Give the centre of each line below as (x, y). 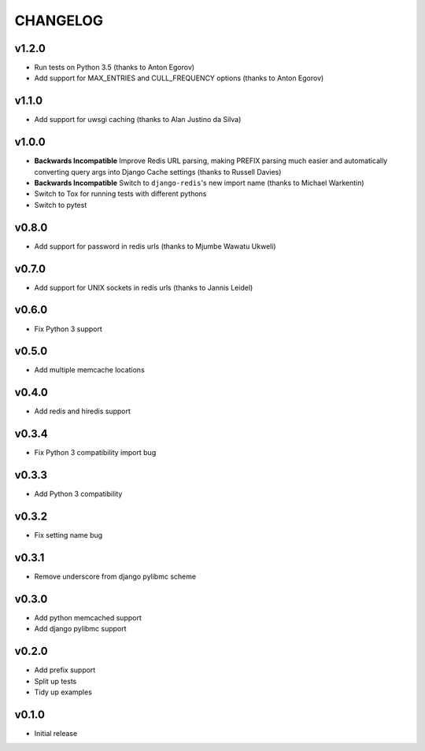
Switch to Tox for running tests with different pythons (120, 194)
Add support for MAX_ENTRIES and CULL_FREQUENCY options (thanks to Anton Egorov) (179, 78)
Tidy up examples (63, 692)
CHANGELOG (59, 20)
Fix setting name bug (68, 535)
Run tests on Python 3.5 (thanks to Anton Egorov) (115, 68)
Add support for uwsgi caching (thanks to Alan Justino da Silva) (138, 120)
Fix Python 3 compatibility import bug (95, 453)
